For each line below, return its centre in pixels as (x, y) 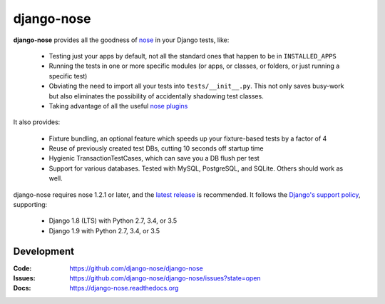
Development (44, 251)
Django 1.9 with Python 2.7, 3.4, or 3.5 (104, 230)
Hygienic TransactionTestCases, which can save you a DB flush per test (154, 158)
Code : (22, 268)
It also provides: (37, 122)
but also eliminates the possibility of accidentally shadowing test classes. (156, 96)
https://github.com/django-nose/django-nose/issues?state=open (165, 278)
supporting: (30, 205)
